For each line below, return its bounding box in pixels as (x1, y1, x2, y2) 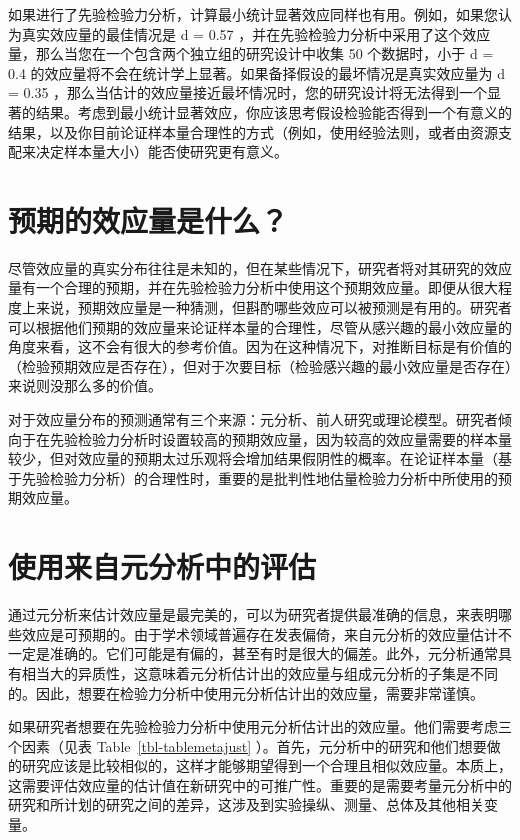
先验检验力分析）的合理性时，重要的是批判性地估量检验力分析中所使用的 (21, 467, 498, 488)
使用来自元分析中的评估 (8, 546, 317, 587)
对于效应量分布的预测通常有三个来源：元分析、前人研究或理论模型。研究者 (8, 409, 498, 430)
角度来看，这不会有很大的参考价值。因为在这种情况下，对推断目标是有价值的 (8, 336, 512, 357)
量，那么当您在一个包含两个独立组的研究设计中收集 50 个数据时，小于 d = (8, 43, 494, 64)
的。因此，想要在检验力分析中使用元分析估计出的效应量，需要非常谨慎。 (8, 682, 484, 703)
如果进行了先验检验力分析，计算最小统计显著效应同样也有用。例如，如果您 (8, 4, 498, 24)
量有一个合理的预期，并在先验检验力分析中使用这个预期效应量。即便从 (8, 277, 470, 298)
